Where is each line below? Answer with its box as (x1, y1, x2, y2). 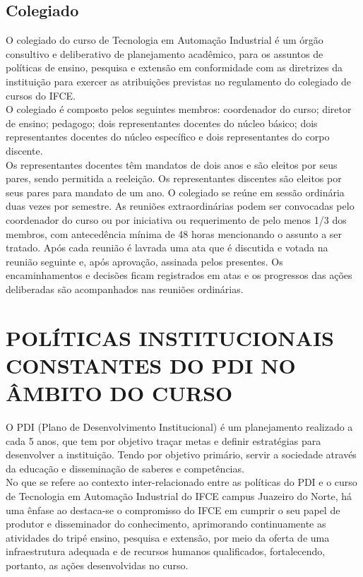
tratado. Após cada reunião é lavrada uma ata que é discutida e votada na (6, 240, 328, 255)
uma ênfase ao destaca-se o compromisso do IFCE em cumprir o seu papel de (6, 502, 340, 517)
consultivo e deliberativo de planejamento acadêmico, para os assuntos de (6, 46, 323, 61)
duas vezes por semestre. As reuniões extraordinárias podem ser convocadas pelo (6, 198, 355, 213)
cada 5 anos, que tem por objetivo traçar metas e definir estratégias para (6, 433, 321, 448)
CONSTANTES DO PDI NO (6, 350, 296, 379)
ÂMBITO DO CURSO (6, 379, 233, 408)
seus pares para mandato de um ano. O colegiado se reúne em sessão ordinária (6, 184, 345, 199)
